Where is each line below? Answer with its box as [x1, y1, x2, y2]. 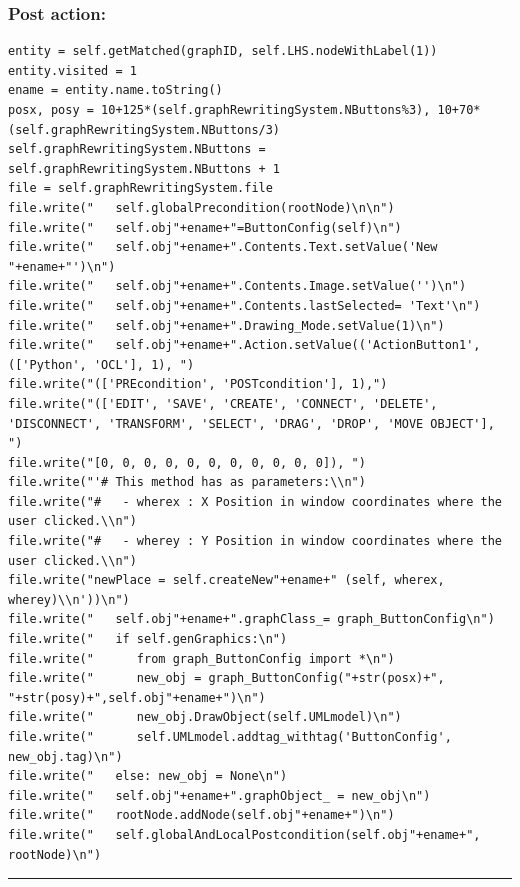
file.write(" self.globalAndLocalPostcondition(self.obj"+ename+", [8, 827, 481, 842]
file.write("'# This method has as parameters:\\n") [8, 475, 366, 490]
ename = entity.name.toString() [8, 83, 223, 98]
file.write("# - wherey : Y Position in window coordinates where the [8, 534, 502, 549]
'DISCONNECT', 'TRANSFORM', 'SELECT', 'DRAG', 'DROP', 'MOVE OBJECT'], [8, 416, 495, 431]
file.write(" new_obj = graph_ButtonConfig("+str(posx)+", [8, 671, 445, 686]
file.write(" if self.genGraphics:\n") [8, 632, 288, 647]
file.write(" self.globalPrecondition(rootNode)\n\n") [8, 200, 395, 215]
